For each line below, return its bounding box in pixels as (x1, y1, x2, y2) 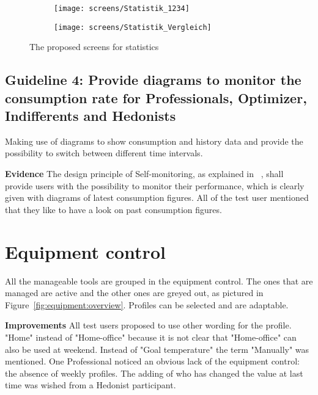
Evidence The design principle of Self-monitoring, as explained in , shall (5, 167, 284, 180)
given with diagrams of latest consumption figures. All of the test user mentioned (5, 191, 309, 204)
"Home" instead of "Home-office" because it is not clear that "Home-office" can (5, 330, 297, 343)
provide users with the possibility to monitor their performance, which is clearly (5, 179, 305, 192)
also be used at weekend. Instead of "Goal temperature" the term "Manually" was (5, 342, 309, 355)
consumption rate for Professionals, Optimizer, (5, 88, 307, 107)
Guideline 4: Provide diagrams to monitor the (5, 70, 301, 89)
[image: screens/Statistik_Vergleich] (54, 23, 212, 32)
